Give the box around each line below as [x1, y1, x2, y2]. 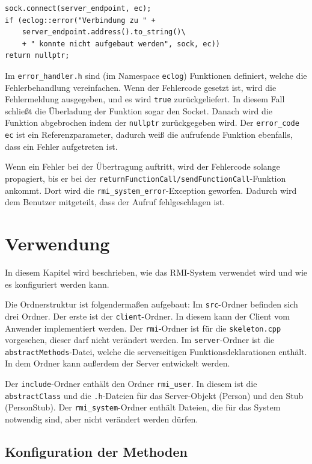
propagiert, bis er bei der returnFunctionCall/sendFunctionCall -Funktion [5, 172, 286, 184]
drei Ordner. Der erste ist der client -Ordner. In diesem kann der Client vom [5, 309, 290, 322]
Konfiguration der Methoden [5, 442, 188, 461]
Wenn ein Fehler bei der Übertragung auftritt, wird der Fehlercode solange [5, 160, 280, 173]
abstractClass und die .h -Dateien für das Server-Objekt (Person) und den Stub [5, 389, 304, 401]
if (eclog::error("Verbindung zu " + [5, 16, 156, 25]
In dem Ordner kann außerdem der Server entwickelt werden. [5, 357, 230, 370]
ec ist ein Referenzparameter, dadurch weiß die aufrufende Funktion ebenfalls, [5, 128, 293, 141]
